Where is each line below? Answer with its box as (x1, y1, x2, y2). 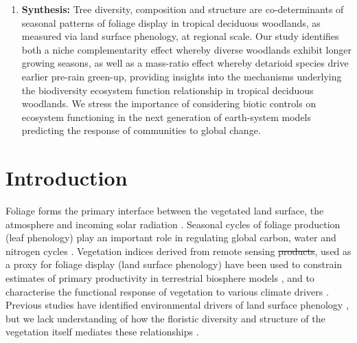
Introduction (5, 164, 128, 192)
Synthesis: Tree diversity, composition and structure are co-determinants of (21, 2, 344, 16)
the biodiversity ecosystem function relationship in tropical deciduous (21, 82, 314, 97)
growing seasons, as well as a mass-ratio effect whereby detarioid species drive (21, 56, 349, 70)
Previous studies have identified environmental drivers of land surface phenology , (5, 298, 349, 312)
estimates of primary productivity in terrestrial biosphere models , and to (5, 271, 314, 285)
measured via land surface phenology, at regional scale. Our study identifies (21, 29, 339, 43)
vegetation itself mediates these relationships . (5, 324, 199, 339)
